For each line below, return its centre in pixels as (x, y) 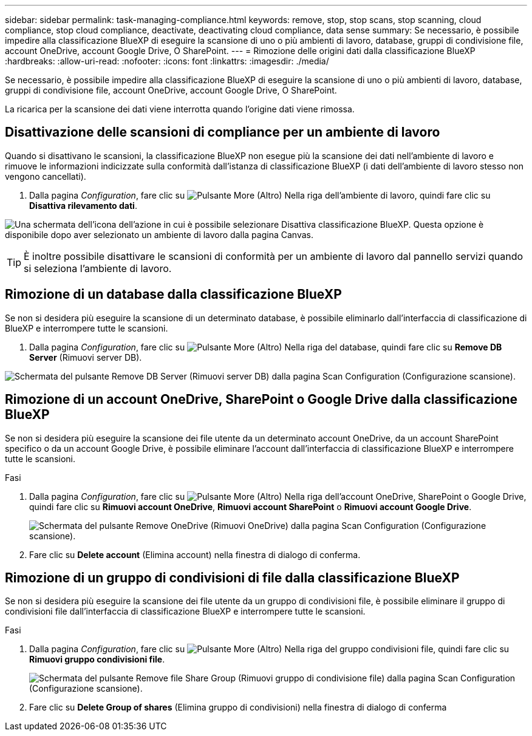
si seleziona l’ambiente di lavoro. (98, 268)
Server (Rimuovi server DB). (86, 357)
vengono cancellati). (46, 176)
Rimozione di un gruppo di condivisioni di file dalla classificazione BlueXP (232, 578)
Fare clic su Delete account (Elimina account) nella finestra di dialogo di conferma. (195, 554)
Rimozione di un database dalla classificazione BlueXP (173, 295)
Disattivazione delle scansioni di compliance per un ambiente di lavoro (223, 132)
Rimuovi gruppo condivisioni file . (97, 659)
